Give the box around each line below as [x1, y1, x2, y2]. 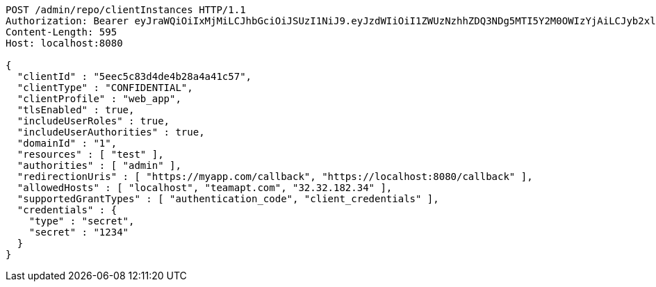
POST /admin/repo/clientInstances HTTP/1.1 [6, 4, 246, 15]
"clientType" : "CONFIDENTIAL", [17, 82, 193, 93]
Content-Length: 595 [6, 26, 117, 38]
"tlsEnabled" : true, [17, 104, 135, 115]
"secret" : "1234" [28, 227, 129, 238]
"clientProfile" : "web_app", [17, 93, 181, 104]
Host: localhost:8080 [6, 38, 123, 49]
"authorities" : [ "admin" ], [17, 160, 181, 171]
